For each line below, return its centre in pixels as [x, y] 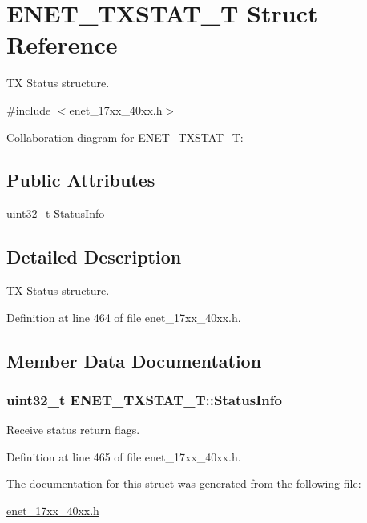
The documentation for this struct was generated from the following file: [184, 483]
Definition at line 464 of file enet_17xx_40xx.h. [124, 317]
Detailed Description [94, 257]
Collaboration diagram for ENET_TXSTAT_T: [125, 137]
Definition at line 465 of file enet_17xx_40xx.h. [124, 456]
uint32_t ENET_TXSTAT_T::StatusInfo [144, 399]
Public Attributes [81, 180]
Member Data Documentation [134, 360]
